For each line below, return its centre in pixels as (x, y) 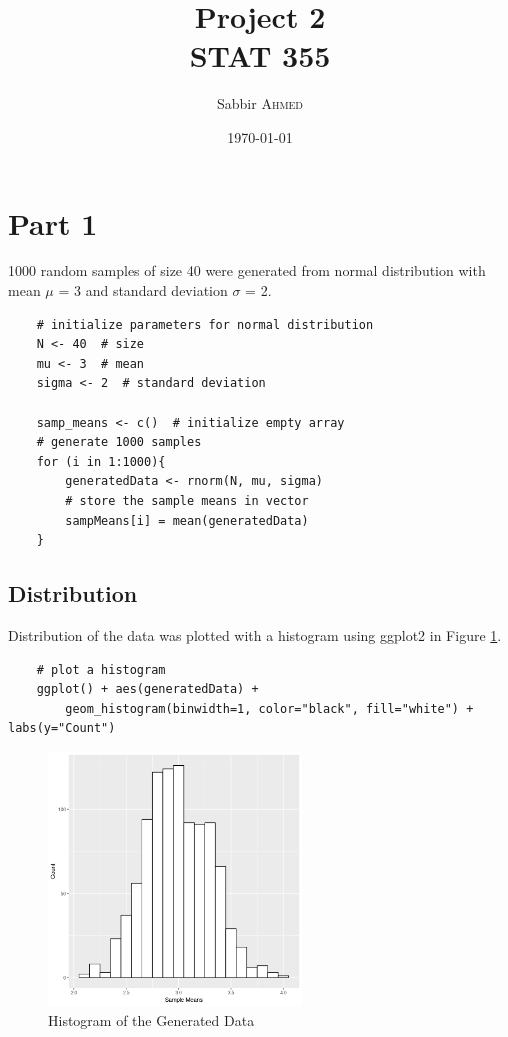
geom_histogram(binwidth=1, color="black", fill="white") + (269, 708)
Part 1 (53, 222)
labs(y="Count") (62, 728)
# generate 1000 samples (119, 442)
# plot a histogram (101, 669)
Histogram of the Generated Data (151, 1019)
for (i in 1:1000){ (101, 461)
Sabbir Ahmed (260, 103)
